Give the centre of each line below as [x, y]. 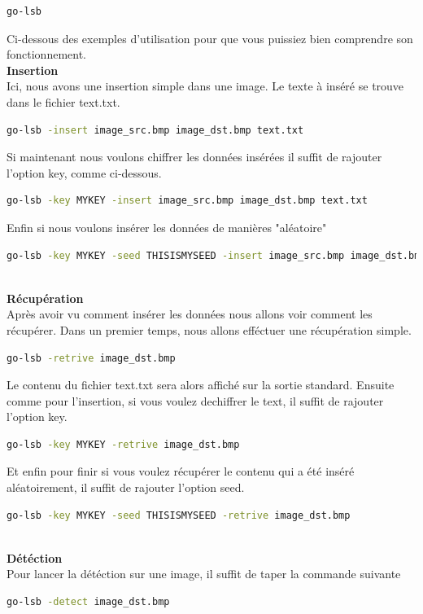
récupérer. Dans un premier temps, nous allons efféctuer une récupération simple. [209, 329]
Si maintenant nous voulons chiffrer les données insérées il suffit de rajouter [194, 157]
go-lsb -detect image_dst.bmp [88, 602]
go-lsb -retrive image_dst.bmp [91, 358]
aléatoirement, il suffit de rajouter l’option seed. [126, 487]
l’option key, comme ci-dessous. [84, 172]
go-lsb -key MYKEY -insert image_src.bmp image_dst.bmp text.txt [187, 201]
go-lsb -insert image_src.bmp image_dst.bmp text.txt [155, 130]
